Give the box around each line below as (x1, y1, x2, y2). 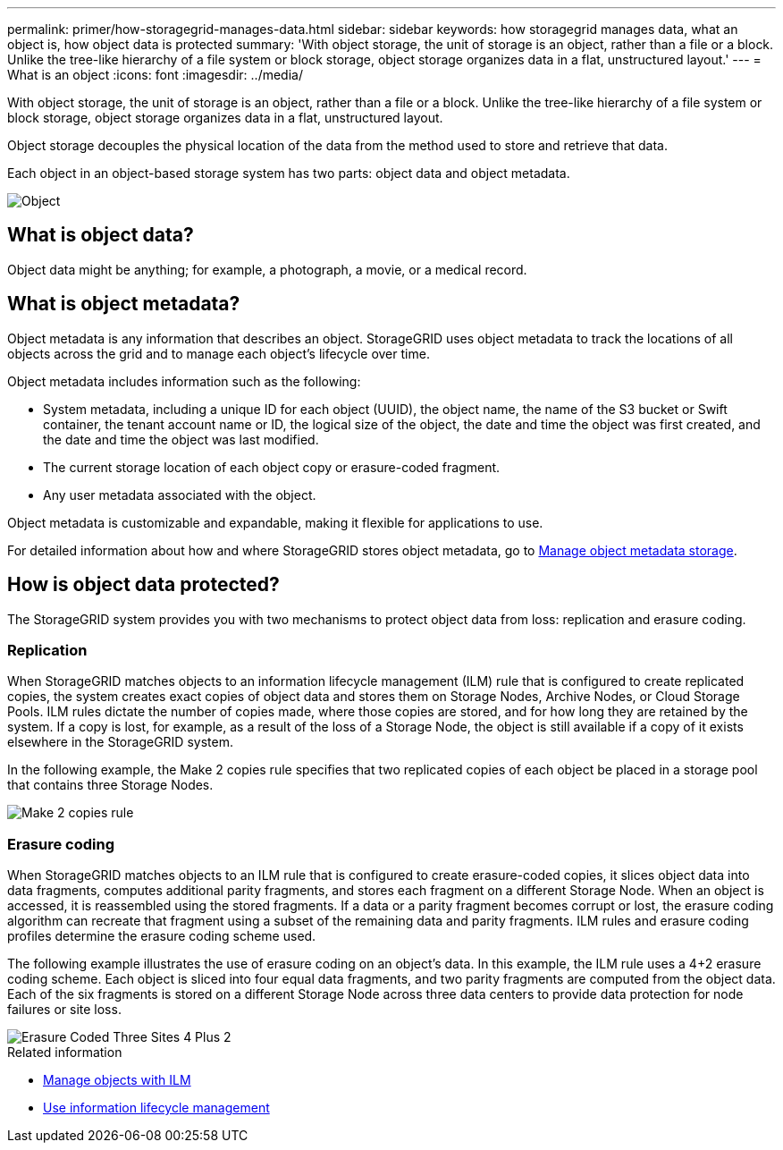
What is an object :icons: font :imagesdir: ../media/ (7, 67, 303, 82)
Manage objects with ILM (43, 1072, 191, 1088)
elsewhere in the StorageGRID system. (7, 734, 233, 750)
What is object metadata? (7, 292, 240, 316)
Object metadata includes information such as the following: (7, 373, 361, 389)
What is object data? (7, 224, 194, 247)
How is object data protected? (7, 573, 280, 596)
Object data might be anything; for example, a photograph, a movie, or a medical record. (7, 261, 527, 277)
